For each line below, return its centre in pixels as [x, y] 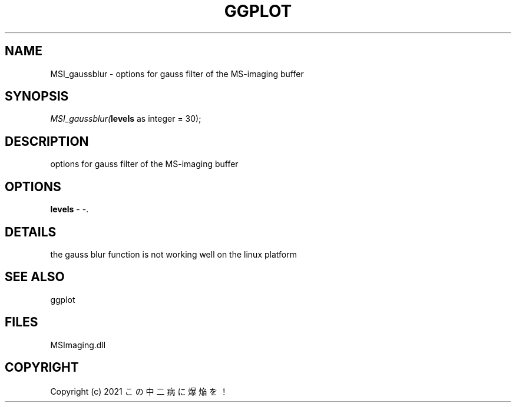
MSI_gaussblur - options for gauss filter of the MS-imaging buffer [177, 74]
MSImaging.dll [78, 345]
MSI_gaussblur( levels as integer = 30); [126, 119]
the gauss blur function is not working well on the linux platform [173, 254]
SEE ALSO [35, 277]
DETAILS [31, 232]
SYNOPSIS [37, 96]
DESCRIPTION [47, 141]
